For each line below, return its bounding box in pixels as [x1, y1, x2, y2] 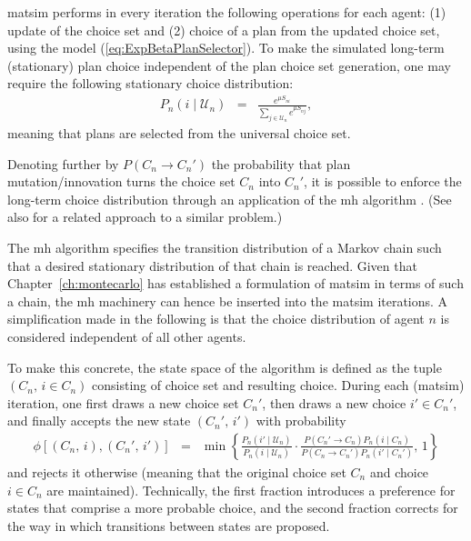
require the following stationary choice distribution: [7, 74, 294, 93]
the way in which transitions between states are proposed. [7, 516, 330, 535]
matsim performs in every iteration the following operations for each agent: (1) [7, 3, 446, 21]
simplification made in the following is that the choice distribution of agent [7, 309, 425, 328]
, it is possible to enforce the [304, 172, 462, 191]
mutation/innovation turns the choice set [7, 172, 235, 191]
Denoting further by [7, 154, 119, 173]
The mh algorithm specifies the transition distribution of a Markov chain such [7, 238, 442, 257]
